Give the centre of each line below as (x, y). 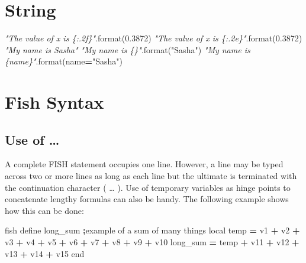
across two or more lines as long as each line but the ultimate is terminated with (151, 176)
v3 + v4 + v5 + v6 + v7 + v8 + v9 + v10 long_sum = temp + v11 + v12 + (152, 242)
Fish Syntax (54, 102)
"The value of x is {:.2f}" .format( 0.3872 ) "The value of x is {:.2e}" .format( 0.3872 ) (154, 38)
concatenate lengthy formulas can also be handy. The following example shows (147, 199)
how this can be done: (44, 210)
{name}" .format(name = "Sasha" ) (64, 61)
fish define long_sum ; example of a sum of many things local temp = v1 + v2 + (152, 230)
